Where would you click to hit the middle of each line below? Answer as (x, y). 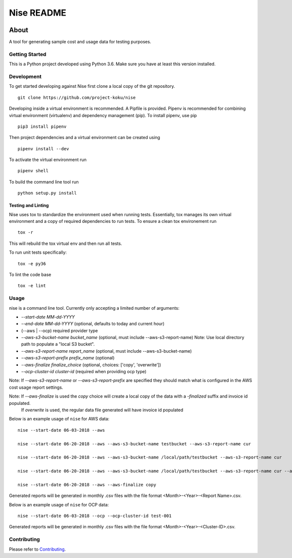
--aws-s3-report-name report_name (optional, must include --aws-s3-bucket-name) (107, 351)
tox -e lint (32, 286)
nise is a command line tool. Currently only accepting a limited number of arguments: (94, 308)
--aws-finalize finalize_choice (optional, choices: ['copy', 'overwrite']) (91, 365)
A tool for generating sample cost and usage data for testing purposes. (80, 42)
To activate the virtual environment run (48, 160)
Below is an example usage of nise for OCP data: (59, 504)
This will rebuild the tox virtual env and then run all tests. (65, 243)
